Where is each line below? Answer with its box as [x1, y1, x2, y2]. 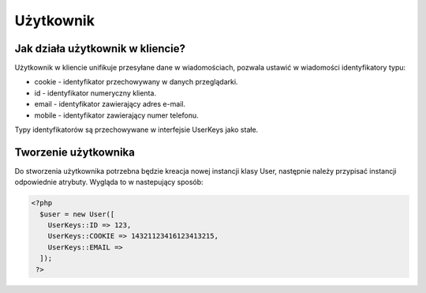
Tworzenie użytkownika [14, 145, 136, 159]
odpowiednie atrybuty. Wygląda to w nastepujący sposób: [14, 178, 204, 187]
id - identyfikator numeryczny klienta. [34, 88, 157, 98]
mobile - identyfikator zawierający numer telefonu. [34, 111, 199, 120]
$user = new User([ [39, 209, 115, 219]
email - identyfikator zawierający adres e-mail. [34, 100, 185, 109]
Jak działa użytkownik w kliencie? [14, 42, 185, 55]
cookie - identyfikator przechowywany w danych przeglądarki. [34, 77, 238, 87]
